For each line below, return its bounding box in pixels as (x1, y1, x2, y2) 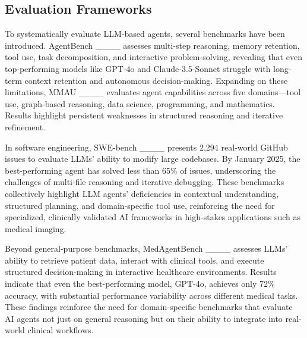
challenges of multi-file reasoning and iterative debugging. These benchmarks (5, 176, 284, 188)
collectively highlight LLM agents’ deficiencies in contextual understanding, (5, 187, 279, 199)
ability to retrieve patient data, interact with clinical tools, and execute (5, 253, 264, 266)
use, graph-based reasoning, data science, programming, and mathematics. (5, 97, 275, 109)
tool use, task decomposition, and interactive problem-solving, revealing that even (5, 51, 302, 63)
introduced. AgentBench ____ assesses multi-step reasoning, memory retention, (5, 39, 300, 51)
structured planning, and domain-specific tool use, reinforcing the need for (5, 199, 275, 211)
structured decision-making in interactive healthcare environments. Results (5, 265, 277, 278)
